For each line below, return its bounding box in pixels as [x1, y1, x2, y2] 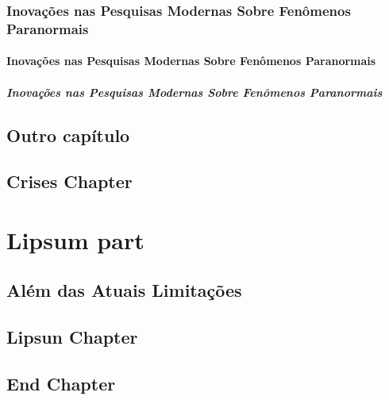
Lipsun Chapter [6, 325, 138, 349]
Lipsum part [6, 223, 144, 256]
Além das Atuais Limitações [6, 278, 242, 302]
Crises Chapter [6, 169, 133, 194]
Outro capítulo [6, 122, 130, 147]
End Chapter [6, 371, 116, 396]
